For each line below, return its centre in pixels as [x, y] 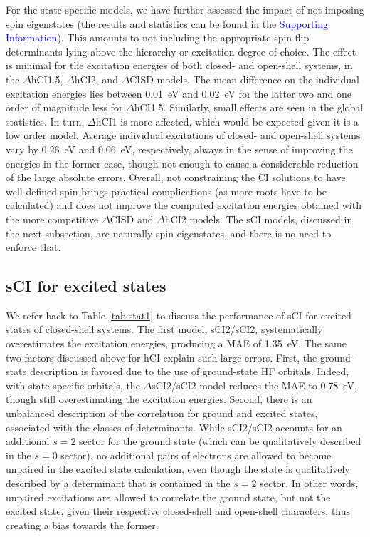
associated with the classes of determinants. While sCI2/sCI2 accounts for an [174, 427]
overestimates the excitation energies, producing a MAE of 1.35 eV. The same [176, 343]
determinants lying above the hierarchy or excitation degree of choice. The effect [181, 51]
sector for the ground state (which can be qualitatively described [220, 441]
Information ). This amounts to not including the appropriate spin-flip [158, 37]
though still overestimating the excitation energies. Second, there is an [159, 399]
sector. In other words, [309, 483]
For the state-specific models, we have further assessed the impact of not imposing [185, 9]
